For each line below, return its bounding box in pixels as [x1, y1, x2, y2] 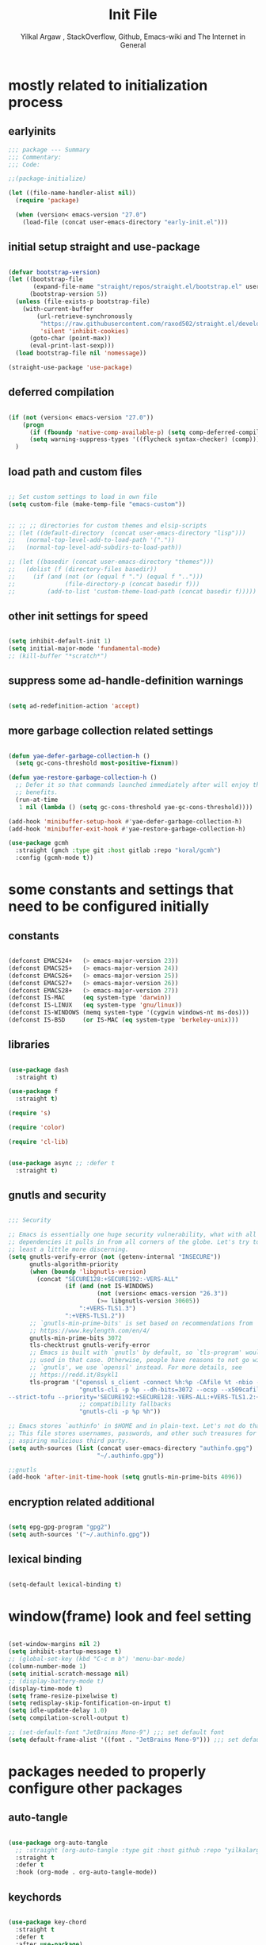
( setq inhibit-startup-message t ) [8, 1648, 123, 1655]
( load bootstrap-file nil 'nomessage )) [15, 349, 147, 358]
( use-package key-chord [8, 1918, 87, 1926]
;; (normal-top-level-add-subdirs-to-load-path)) [8, 543, 182, 552]
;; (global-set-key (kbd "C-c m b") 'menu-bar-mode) [8, 1655, 186, 1663]
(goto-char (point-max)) [28, 335, 112, 343]
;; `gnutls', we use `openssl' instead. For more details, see [28, 1364, 243, 1371]
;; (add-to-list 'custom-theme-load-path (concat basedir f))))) [8, 587, 257, 596]
